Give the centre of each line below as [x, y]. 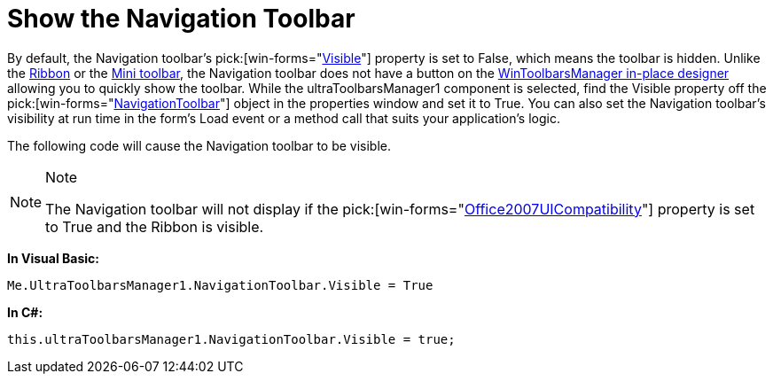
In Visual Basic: [53, 258]
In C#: [25, 312]
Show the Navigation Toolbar [181, 19]
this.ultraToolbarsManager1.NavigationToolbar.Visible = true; [231, 339]
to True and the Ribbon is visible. [155, 226]
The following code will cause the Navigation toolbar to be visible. [199, 145]
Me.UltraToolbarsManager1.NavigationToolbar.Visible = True [220, 285]
